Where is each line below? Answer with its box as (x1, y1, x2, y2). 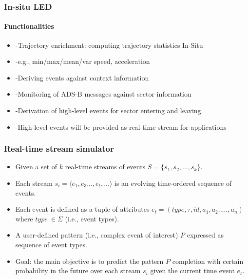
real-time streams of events (65, 161, 146, 172)
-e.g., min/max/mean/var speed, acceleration (15, 56, 150, 66)
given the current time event (150, 265, 235, 276)
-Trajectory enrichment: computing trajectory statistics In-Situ (15, 40, 203, 50)
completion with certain (172, 256, 244, 266)
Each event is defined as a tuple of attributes (15, 204, 150, 214)
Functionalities (4, 21, 54, 31)
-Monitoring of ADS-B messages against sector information (15, 89, 191, 99)
